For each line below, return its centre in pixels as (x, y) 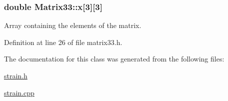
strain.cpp (19, 92)
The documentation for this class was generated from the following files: (114, 59)
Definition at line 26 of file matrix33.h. (63, 42)
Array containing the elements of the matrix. (73, 25)
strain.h (16, 75)
